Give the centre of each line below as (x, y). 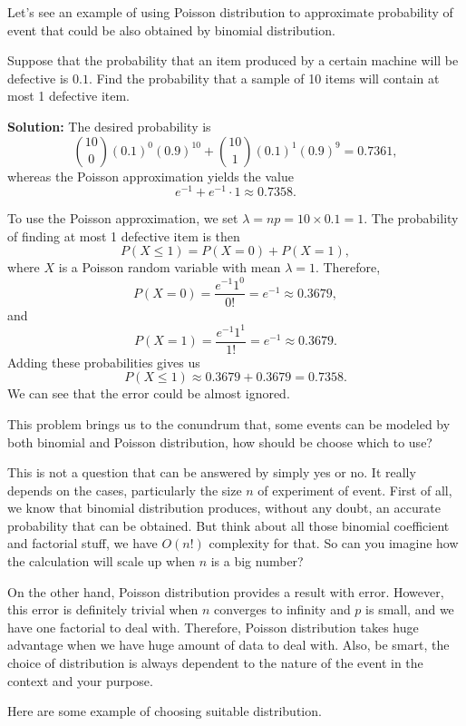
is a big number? (257, 561)
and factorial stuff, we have (83, 543)
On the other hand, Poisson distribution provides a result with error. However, (226, 591)
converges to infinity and (282, 609)
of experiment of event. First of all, (355, 490)
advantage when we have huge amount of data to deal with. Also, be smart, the (228, 645)
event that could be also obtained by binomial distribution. (171, 29)
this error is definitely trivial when (103, 609)
